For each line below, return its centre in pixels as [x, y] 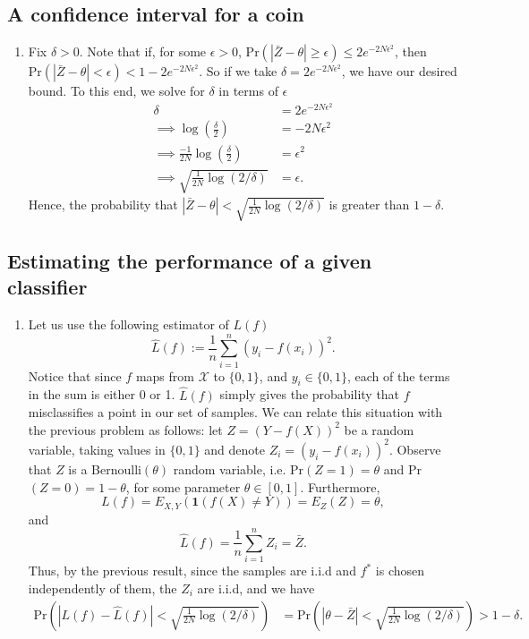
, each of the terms [399, 375]
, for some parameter [183, 486]
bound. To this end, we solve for [116, 91]
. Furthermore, [340, 486]
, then [410, 51]
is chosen [400, 571]
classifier [47, 287]
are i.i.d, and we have [256, 588]
